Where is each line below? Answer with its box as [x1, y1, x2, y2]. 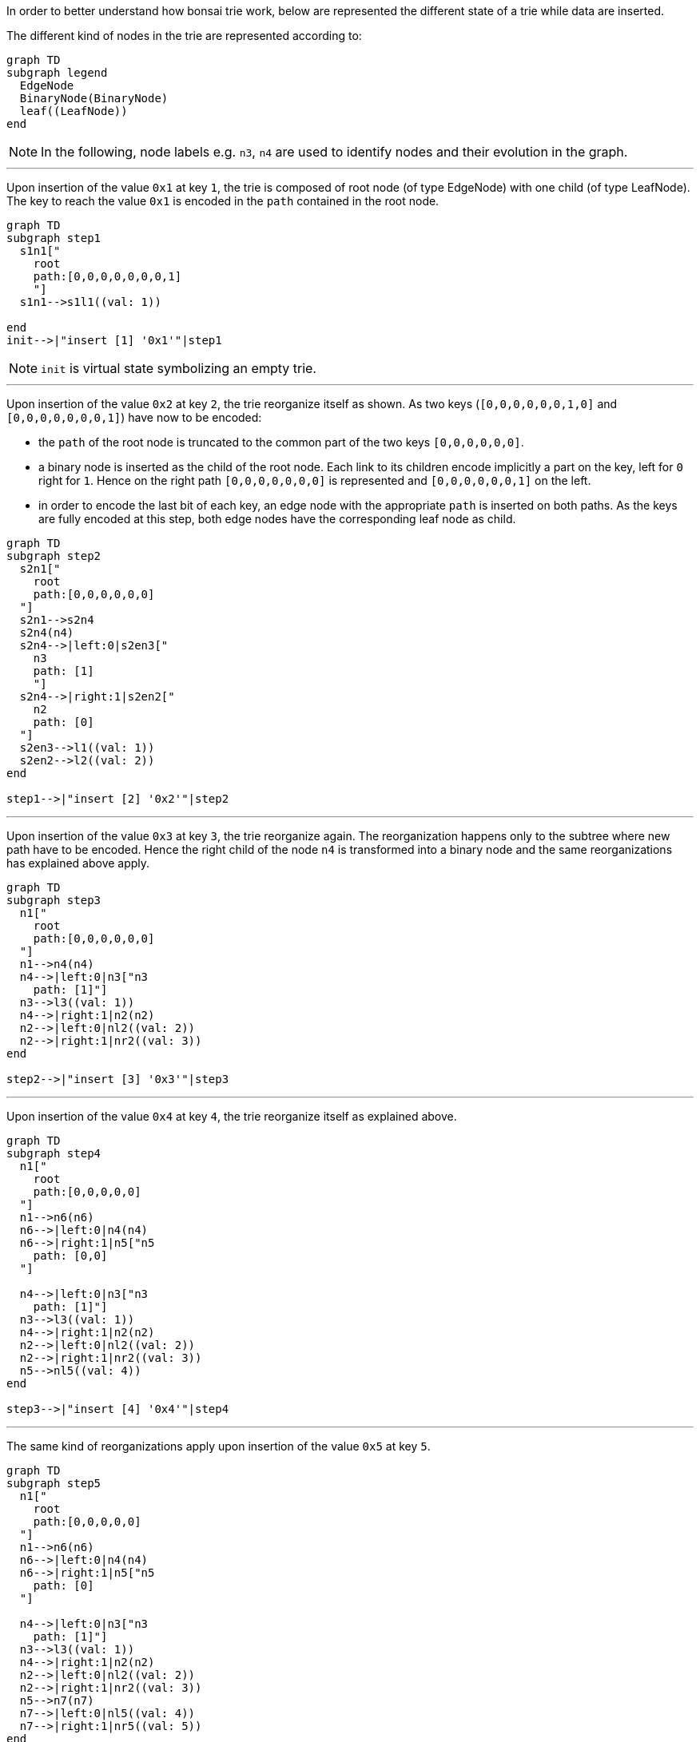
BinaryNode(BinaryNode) [19, 92, 169, 105]
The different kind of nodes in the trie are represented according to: [6, 29, 362, 42]
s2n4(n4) [19, 626, 74, 639]
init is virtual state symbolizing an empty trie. [41, 360, 316, 376]
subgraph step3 [6, 894, 101, 907]
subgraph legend [6, 66, 108, 79]
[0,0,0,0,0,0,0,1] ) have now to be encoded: [6, 411, 262, 424]
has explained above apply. [6, 856, 150, 870]
